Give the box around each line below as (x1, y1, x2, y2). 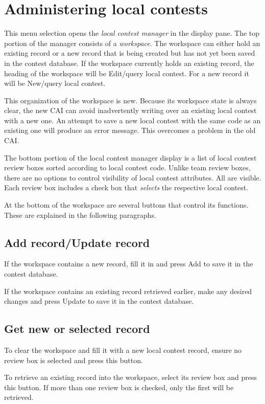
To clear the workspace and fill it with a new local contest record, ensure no (4, 345, 242, 355)
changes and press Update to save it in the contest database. (4, 296, 194, 306)
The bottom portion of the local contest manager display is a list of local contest (4, 152, 257, 163)
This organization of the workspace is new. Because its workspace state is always (4, 95, 257, 105)
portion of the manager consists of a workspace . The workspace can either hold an (4, 37, 260, 48)
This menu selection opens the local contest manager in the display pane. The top (4, 28, 260, 38)
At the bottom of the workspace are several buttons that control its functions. (4, 199, 249, 210)
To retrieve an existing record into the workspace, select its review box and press (4, 372, 257, 383)
